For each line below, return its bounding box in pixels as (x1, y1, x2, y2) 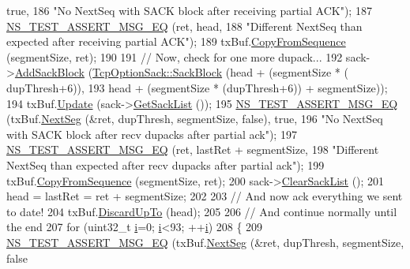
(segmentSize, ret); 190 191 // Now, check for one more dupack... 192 (6, 48, 343, 65)
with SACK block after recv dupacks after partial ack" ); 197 (6, 125, 297, 142)
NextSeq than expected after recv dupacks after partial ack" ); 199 (6, 156, 325, 173)
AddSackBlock (14, 64, 85, 80)
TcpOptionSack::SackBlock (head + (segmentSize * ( (92, 64, 348, 80)
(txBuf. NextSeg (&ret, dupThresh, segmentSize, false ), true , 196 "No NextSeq (6, 110, 383, 127)
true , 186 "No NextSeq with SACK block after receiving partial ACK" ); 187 (6, 2, 372, 18)
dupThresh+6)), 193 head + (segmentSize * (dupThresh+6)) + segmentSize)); (6, 79, 388, 95)
